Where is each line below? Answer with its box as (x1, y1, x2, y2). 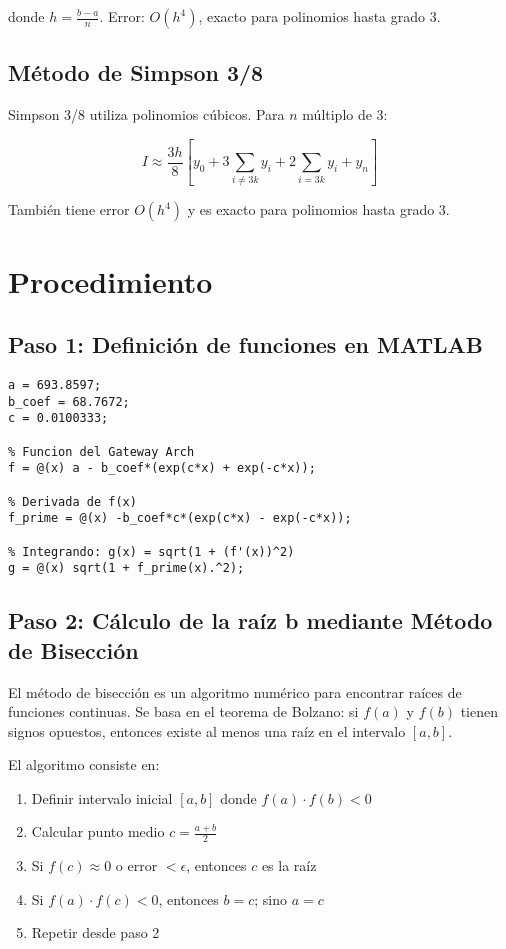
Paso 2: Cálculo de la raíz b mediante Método (8, 605, 493, 636)
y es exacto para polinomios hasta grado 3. (187, 199, 450, 220)
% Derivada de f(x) (8, 494, 137, 509)
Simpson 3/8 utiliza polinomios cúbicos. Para (8, 104, 285, 125)
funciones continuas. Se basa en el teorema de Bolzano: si (8, 701, 359, 722)
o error (115, 855, 158, 876)
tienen (460, 701, 498, 722)
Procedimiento (8, 260, 213, 301)
